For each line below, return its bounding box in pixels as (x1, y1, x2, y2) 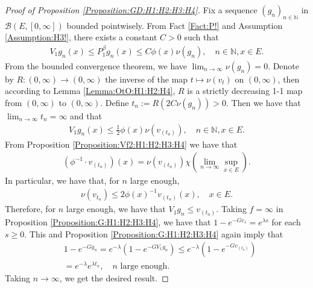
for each (271, 215, 301, 228)
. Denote (268, 59, 300, 72)
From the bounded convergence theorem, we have (5, 59, 188, 72)
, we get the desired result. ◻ (59, 272, 169, 284)
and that (70, 110, 102, 122)
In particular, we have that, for (5, 174, 119, 187)
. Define (100, 96, 129, 109)
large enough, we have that (66, 202, 166, 215)
